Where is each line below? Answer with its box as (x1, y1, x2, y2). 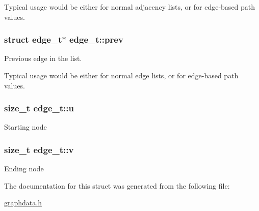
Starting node (4, 122, 47, 132)
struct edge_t (4, 33, 62, 46)
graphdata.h (4, 197, 42, 208)
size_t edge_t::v (4, 143, 74, 156)
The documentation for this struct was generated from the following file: (4, 180, 230, 191)
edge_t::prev (69, 33, 123, 46)
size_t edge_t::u (4, 102, 74, 114)
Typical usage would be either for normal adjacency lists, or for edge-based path (4, 2, 255, 12)
